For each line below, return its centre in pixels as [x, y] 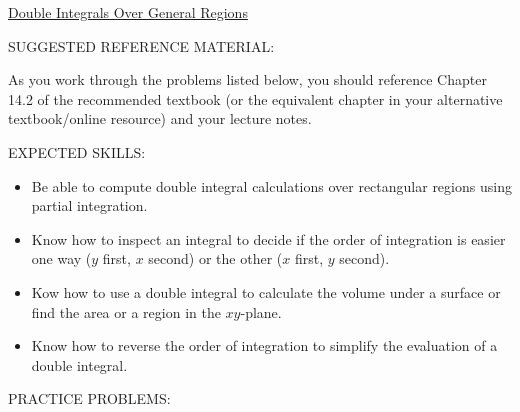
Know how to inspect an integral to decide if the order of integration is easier [268, 238]
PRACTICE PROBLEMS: [89, 398]
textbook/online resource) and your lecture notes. [160, 118]
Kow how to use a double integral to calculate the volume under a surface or [266, 291]
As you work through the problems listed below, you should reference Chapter [247, 79]
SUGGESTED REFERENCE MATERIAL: [141, 45]
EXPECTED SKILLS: [77, 151]
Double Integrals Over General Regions [128, 12]
